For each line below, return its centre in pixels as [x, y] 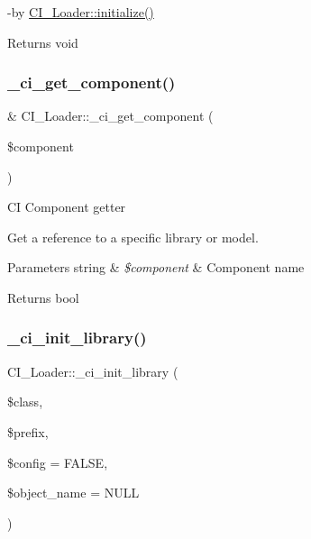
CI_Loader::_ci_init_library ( [93, 371]
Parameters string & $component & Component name [156, 267]
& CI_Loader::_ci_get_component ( [110, 116]
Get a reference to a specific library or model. [133, 237]
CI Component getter [67, 207]
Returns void [43, 42]
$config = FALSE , [58, 462]
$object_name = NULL [73, 493]
